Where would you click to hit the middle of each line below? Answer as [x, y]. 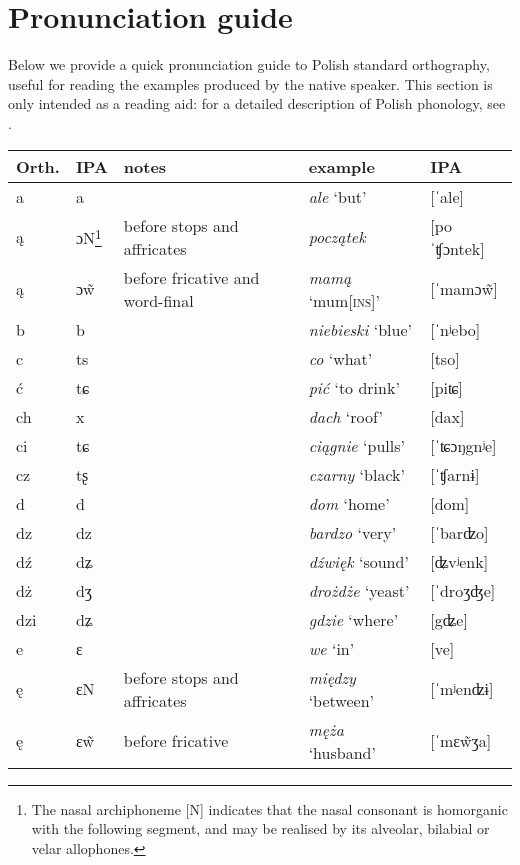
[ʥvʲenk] [459, 561]
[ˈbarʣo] [459, 532]
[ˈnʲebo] [455, 329]
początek [337, 236]
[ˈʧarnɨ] [455, 474]
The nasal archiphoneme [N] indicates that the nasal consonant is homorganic [269, 808]
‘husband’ [342, 752]
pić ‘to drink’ [354, 387]
